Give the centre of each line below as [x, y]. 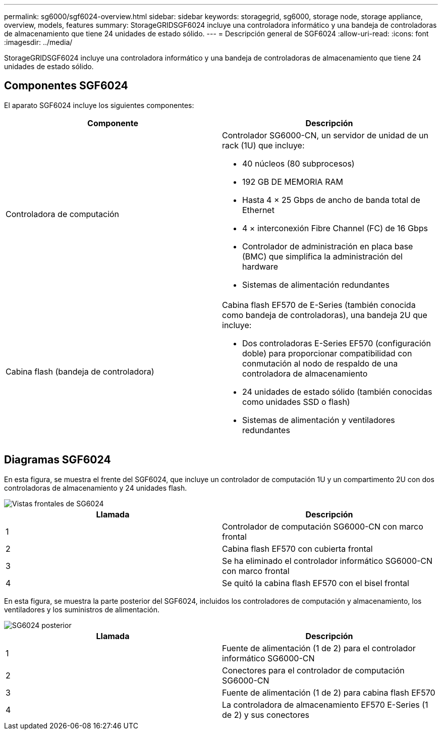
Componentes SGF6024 [66, 86]
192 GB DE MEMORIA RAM [293, 181]
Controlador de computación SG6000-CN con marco [323, 526]
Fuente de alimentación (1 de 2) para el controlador [319, 648]
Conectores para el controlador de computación [313, 670]
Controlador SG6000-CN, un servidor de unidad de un [325, 135]
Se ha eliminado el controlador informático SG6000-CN [327, 561]
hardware [260, 266]
